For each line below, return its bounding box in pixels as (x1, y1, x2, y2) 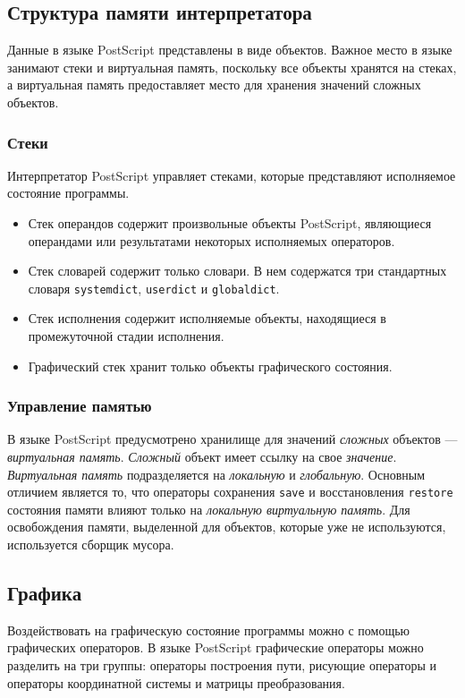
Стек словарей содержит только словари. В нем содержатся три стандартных (28, 261, 447, 280)
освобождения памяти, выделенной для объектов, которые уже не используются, (7, 517, 446, 536)
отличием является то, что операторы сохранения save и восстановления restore (7, 482, 453, 501)
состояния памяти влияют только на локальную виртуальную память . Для (7, 499, 410, 518)
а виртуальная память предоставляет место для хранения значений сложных (7, 75, 421, 94)
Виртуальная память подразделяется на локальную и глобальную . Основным (7, 464, 426, 483)
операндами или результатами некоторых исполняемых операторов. (28, 231, 395, 250)
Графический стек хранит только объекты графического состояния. (28, 356, 393, 375)
